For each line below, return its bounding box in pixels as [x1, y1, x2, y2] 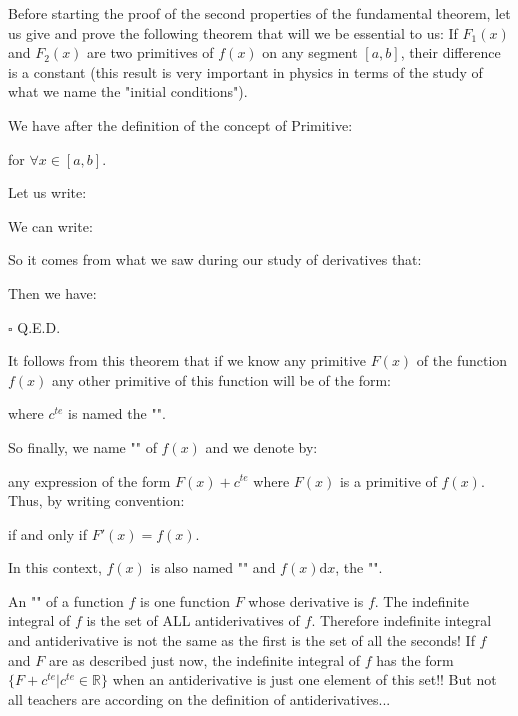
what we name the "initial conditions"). [8, 81, 248, 102]
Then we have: [8, 282, 97, 303]
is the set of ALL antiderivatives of [86, 610, 300, 631]
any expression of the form [8, 470, 171, 491]
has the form [376, 649, 454, 670]
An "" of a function [8, 590, 124, 611]
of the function [416, 350, 508, 371]
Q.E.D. [17, 316, 61, 337]
